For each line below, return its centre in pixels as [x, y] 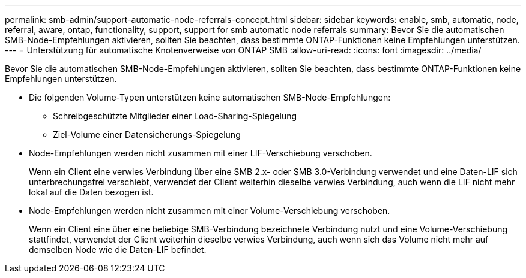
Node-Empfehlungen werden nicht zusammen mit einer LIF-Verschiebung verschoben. [201, 153]
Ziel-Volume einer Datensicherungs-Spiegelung [147, 135]
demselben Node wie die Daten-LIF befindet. [118, 250]
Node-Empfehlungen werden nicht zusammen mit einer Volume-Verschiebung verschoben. [210, 211]
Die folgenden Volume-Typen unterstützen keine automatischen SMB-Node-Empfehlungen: [210, 97]
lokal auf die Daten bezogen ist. [91, 192]
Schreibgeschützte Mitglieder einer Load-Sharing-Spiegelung [175, 116]
